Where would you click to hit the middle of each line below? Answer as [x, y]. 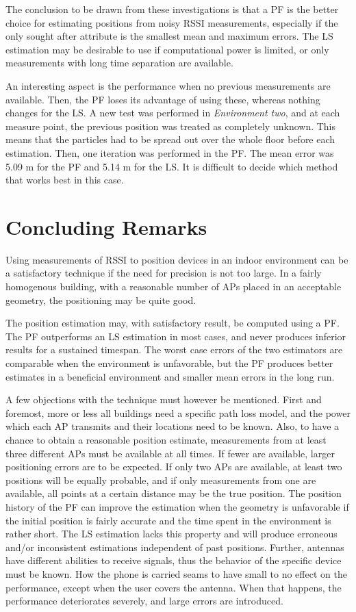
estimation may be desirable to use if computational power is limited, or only [167, 49]
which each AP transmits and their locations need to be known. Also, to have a [173, 426]
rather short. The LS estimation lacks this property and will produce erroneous [171, 534]
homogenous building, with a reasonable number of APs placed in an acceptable [174, 286]
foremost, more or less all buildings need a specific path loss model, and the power [178, 412]
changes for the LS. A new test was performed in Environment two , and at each [173, 113]
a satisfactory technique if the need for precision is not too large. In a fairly [164, 273]
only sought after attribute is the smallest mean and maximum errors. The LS [169, 36]
